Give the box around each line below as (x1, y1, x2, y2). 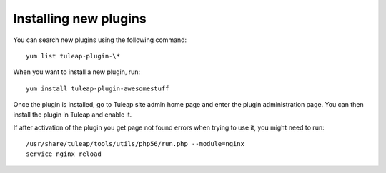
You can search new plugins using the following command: (13, 36, 187, 44)
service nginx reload (26, 150, 102, 158)
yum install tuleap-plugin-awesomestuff (26, 84, 169, 93)
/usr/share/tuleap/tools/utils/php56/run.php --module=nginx (26, 140, 244, 148)
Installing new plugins (13, 11, 147, 26)
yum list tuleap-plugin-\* (26, 52, 121, 60)
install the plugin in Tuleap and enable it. (13, 110, 132, 119)
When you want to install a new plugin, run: (13, 68, 141, 76)
